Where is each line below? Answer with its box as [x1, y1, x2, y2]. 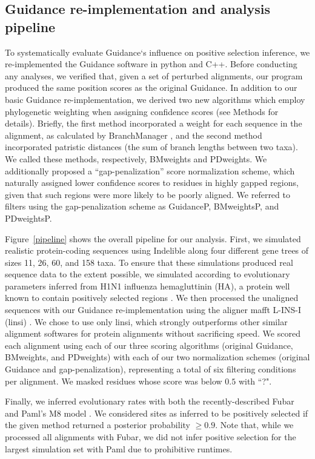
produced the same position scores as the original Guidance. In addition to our [5, 81, 297, 94]
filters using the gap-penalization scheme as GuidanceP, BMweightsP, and [5, 200, 279, 213]
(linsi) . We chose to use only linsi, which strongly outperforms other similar [5, 315, 288, 328]
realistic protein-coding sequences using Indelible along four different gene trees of [5, 244, 309, 257]
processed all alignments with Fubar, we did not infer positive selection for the [5, 431, 296, 443]
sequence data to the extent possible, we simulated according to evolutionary [5, 268, 290, 280]
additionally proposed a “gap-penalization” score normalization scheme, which [5, 164, 295, 177]
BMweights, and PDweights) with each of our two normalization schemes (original [5, 351, 310, 363]
